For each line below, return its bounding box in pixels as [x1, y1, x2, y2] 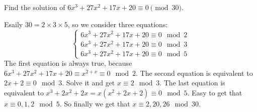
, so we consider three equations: [67, 19, 168, 29]
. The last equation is [159, 77, 225, 88]
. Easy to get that [187, 87, 242, 97]
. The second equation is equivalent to [135, 67, 253, 78]
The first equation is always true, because [4, 58, 132, 68]
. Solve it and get [62, 77, 115, 88]
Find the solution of [4, 2, 65, 12]
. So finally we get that [59, 98, 130, 108]
